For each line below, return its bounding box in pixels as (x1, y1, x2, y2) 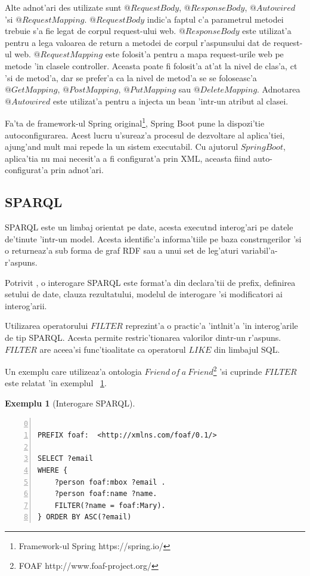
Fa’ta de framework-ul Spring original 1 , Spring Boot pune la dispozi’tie (5, 115, 265, 129)
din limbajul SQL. (214, 343, 280, 355)
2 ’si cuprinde (213, 364, 262, 377)
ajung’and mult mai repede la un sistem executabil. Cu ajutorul (5, 140, 238, 153)
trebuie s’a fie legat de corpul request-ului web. (5, 24, 176, 37)
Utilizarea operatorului (5, 319, 88, 332)
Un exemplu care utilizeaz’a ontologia (5, 365, 142, 377)
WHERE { (38, 466, 68, 475)
